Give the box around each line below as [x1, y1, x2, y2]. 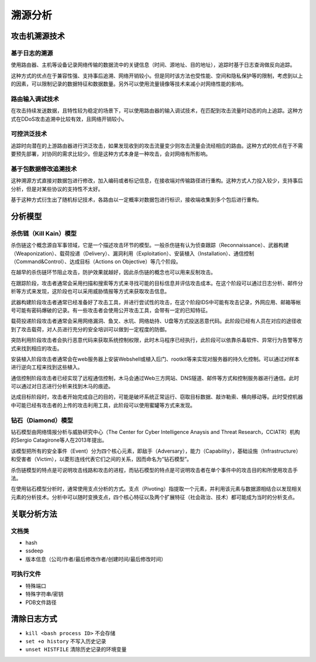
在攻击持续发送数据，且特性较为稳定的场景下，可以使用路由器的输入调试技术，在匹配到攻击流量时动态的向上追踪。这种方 [11, 107, 303, 114]
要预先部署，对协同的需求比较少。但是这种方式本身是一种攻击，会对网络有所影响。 [11, 150, 211, 158]
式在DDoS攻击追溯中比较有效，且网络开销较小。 [11, 115, 128, 123]
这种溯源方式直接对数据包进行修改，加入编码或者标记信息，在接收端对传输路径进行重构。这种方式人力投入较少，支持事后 [11, 177, 303, 184]
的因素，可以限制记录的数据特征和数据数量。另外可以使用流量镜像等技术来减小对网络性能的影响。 [11, 80, 247, 87]
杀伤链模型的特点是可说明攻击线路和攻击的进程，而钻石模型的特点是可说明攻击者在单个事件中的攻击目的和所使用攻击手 [11, 466, 298, 473]
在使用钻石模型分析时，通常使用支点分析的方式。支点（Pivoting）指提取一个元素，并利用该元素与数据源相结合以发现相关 [11, 486, 303, 493]
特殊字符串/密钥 [25, 590, 64, 598]
